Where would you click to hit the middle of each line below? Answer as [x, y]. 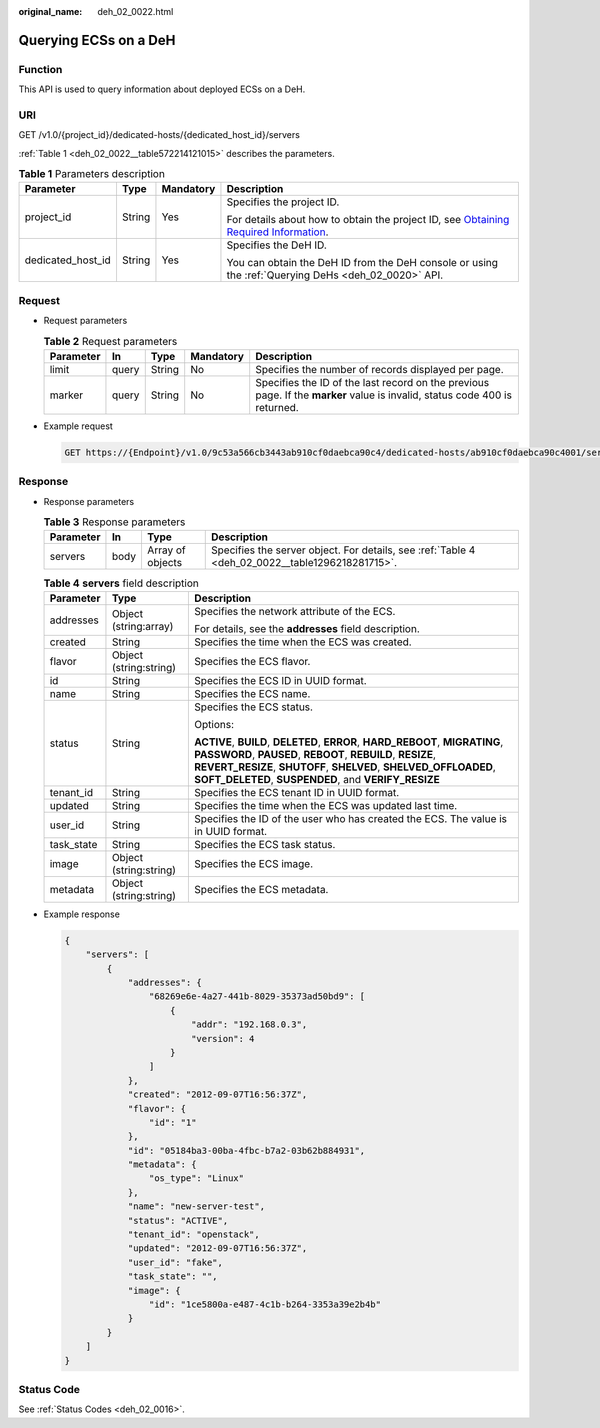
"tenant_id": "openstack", [193, 1234]
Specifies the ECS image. [254, 863]
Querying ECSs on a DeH [97, 40]
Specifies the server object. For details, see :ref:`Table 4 [343, 550]
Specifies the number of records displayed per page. [379, 369]
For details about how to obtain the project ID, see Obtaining [368, 220]
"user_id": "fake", [175, 1262]
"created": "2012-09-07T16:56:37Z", [217, 1094]
